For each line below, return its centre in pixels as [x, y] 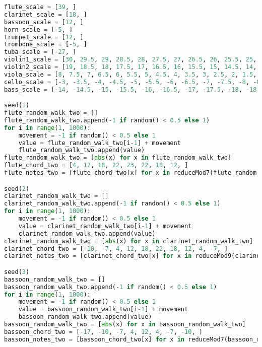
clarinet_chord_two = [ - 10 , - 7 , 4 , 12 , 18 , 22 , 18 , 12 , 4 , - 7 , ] [116, 249]
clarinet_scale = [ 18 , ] [46, 14]
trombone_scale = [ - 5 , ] [46, 45]
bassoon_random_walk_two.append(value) [85, 317]
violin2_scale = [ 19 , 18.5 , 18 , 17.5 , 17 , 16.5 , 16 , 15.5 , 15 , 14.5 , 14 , [130, 67]
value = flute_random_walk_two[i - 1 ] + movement [100, 143]
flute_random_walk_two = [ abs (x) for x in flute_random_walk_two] [118, 158]
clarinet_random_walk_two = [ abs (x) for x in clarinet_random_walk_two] [129, 241]
